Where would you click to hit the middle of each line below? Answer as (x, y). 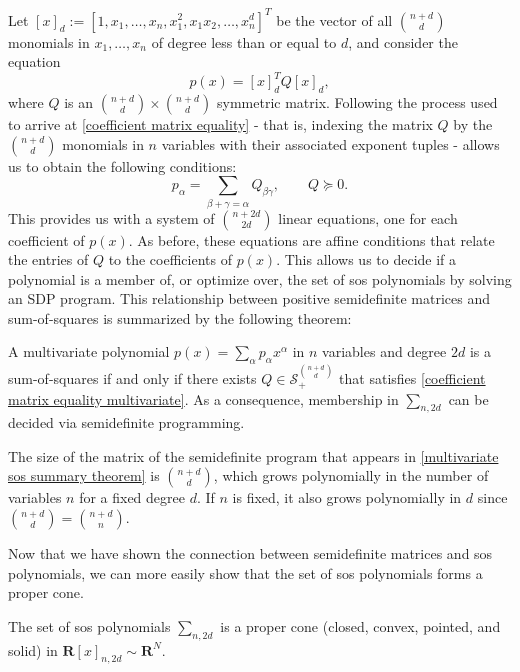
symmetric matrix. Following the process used (357, 101)
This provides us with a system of (111, 217)
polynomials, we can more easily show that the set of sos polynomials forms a (245, 572)
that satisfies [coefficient (412, 378)
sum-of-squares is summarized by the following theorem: (180, 317)
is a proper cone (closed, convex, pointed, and (360, 625)
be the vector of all (334, 19)
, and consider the (403, 41)
